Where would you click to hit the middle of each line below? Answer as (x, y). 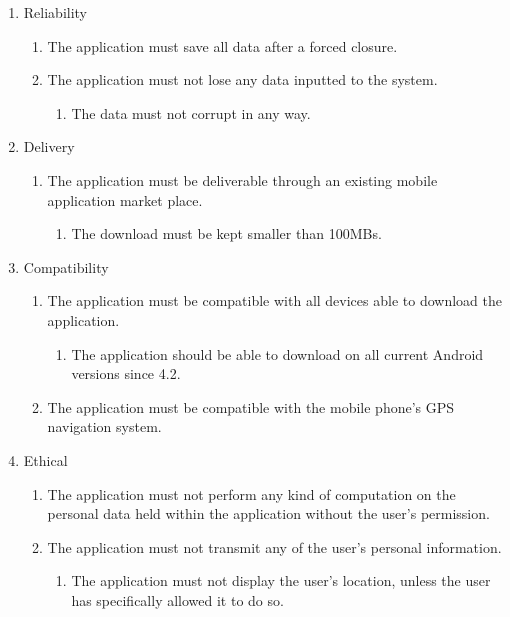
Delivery (49, 146)
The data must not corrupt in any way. (191, 112)
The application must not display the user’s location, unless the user (281, 580)
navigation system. (104, 426)
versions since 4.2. (126, 373)
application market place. (125, 199)
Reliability (55, 12)
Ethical (45, 459)
